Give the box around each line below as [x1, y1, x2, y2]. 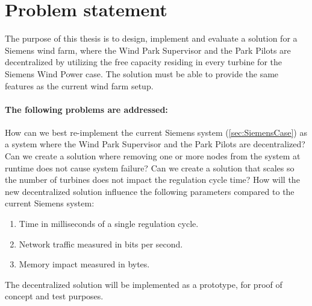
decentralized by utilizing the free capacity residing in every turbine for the [5, 56, 282, 68]
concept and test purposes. [5, 290, 104, 302]
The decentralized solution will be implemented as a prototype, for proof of [5, 278, 282, 290]
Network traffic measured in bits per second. [19, 237, 183, 250]
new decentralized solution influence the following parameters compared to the [5, 185, 295, 197]
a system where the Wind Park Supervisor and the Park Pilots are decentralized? [5, 138, 305, 150]
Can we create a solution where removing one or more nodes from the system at [5, 150, 301, 162]
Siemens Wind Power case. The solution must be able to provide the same [5, 67, 279, 80]
